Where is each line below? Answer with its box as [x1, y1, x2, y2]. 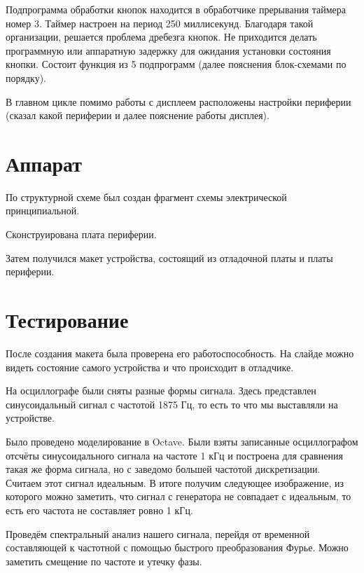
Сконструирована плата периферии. [6, 227, 157, 242]
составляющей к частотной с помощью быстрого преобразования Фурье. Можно [6, 540, 349, 555]
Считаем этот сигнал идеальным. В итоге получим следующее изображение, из [6, 475, 344, 490]
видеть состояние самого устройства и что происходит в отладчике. [6, 359, 294, 374]
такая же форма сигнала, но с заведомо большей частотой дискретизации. [6, 462, 321, 476]
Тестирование [6, 305, 129, 334]
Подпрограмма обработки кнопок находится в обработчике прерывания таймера [6, 2, 346, 16]
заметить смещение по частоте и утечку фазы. [6, 553, 202, 568]
